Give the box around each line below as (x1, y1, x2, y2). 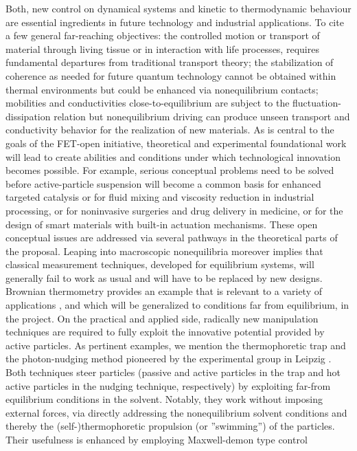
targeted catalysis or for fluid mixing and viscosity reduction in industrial (5, 190, 314, 204)
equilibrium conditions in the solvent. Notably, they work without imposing (5, 392, 323, 406)
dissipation (5, 109, 51, 123)
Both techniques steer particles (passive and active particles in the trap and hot (5, 365, 341, 379)
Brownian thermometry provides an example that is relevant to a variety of (5, 284, 323, 298)
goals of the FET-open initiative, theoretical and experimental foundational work (5, 135, 347, 150)
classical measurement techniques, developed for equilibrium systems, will (5, 257, 314, 272)
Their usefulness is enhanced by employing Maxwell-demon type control (5, 432, 308, 446)
